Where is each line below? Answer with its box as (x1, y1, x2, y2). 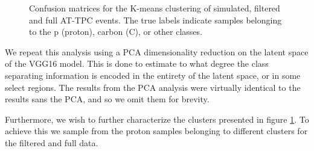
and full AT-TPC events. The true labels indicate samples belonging (29, 13, 282, 26)
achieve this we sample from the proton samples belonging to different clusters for (5, 125, 308, 137)
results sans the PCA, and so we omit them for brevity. (5, 93, 210, 105)
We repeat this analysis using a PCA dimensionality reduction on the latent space (5, 45, 309, 58)
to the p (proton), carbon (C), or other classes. (29, 25, 202, 38)
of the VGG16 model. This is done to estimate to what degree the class (5, 57, 269, 70)
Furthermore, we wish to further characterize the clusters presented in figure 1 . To (5, 112, 309, 125)
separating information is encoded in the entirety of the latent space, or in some (5, 69, 301, 81)
